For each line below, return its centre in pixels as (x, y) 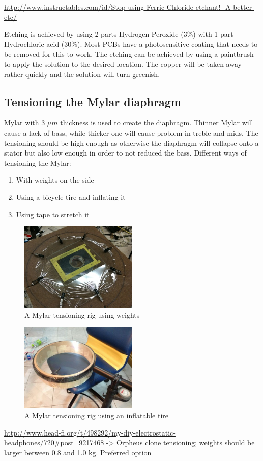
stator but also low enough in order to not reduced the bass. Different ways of (125, 153)
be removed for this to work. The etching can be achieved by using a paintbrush (129, 54)
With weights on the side (55, 180)
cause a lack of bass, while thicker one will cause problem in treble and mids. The (131, 132)
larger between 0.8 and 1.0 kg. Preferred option (78, 452)
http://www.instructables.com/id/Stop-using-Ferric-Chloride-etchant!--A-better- (129, 7)
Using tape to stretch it (53, 214)
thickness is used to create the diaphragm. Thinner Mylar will (157, 123)
